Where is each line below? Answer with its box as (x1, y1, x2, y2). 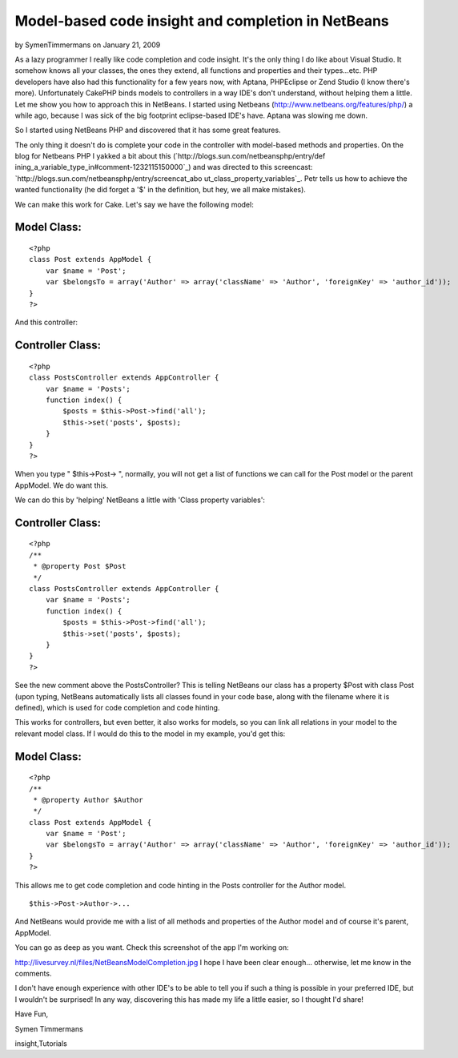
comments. (14, 969, 52, 978)
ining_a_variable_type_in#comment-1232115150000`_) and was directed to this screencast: (14, 163, 313, 172)
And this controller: (14, 317, 78, 328)
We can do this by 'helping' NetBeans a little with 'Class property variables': (14, 495, 266, 505)
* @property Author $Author (33, 795, 143, 804)
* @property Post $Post (33, 561, 127, 571)
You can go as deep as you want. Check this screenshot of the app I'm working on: (14, 943, 289, 952)
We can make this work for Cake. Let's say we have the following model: (14, 199, 254, 209)
